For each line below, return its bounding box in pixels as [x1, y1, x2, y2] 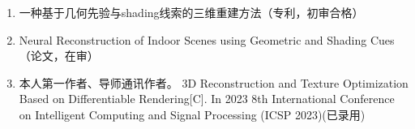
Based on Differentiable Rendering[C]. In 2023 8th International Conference [19, 90, 395, 107]
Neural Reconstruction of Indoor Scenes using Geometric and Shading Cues [19, 31, 395, 48]
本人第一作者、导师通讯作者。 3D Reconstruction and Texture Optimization [19, 74, 409, 91]
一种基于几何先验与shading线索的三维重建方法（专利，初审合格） [19, 4, 364, 20]
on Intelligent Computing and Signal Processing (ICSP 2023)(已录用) [19, 105, 366, 123]
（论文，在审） [19, 47, 99, 64]
